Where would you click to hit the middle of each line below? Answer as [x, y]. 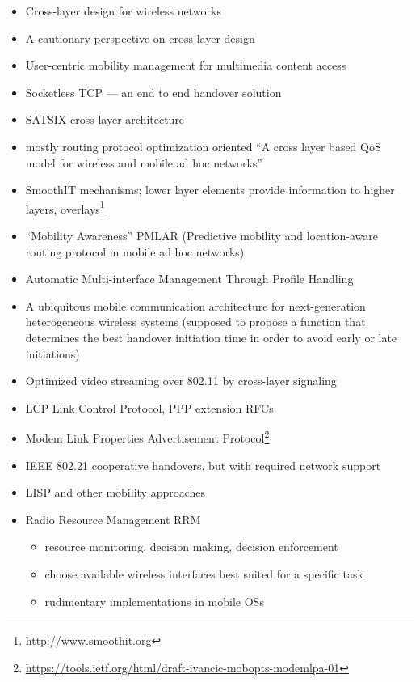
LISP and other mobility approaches [115, 492]
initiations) [52, 353]
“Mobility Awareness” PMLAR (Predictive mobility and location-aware [202, 235]
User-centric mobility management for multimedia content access [186, 65]
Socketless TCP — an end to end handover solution [153, 92]
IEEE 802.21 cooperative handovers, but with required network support [203, 465]
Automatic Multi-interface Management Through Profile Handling [189, 279]
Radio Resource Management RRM [113, 519]
